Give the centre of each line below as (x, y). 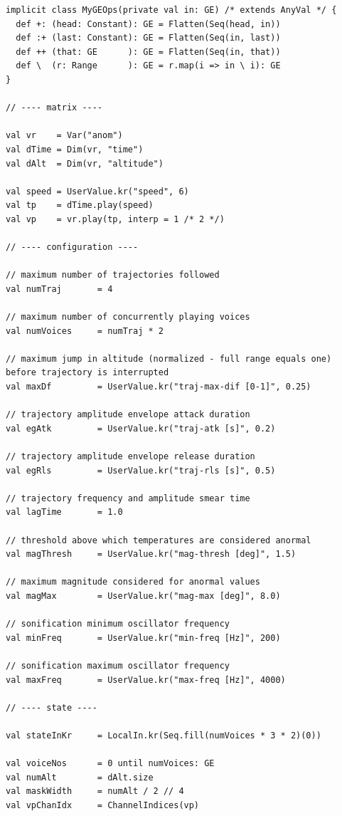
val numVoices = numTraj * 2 (85, 331)
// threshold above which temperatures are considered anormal (159, 540)
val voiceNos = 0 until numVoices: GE (110, 764)
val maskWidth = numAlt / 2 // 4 (95, 791)
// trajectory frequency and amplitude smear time (128, 498)
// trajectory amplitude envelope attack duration (128, 415)
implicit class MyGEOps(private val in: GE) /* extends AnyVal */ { (171, 10)
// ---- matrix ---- (54, 108)
